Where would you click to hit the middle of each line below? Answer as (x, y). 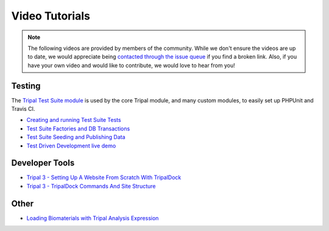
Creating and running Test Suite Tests (74, 120)
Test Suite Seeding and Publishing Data (76, 137)
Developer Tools (43, 163)
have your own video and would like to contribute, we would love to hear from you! (131, 65)
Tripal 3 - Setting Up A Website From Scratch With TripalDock (104, 177)
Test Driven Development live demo (71, 146)
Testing (26, 86)
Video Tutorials (51, 16)
